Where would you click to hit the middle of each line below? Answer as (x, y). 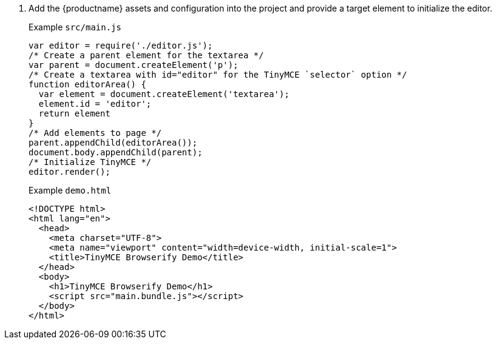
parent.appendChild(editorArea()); (113, 143)
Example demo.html (70, 190)
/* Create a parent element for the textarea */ (146, 55)
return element (74, 113)
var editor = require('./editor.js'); (121, 46)
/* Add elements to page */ (95, 133)
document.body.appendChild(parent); (116, 152)
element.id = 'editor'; (95, 104)
